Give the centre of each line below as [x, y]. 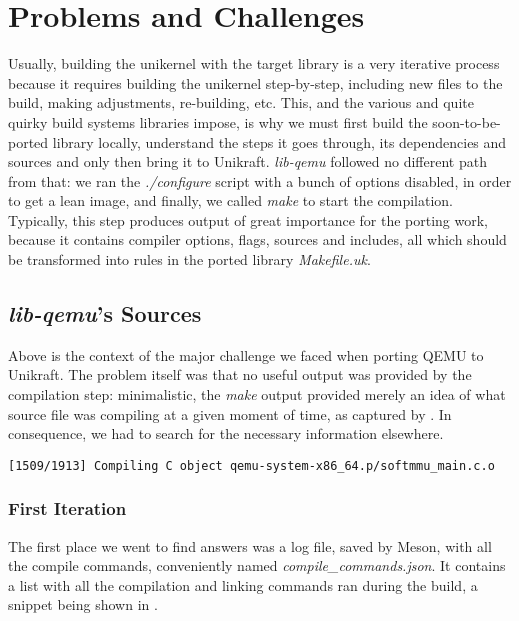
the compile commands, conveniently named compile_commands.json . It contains [257, 565]
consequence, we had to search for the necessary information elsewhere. [226, 433]
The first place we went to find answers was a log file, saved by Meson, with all [250, 545]
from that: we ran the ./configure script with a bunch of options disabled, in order [260, 180]
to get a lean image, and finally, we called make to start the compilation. [230, 200]
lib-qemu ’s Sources [105, 313]
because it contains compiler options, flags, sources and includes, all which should [257, 239]
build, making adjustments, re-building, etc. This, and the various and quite [241, 102]
